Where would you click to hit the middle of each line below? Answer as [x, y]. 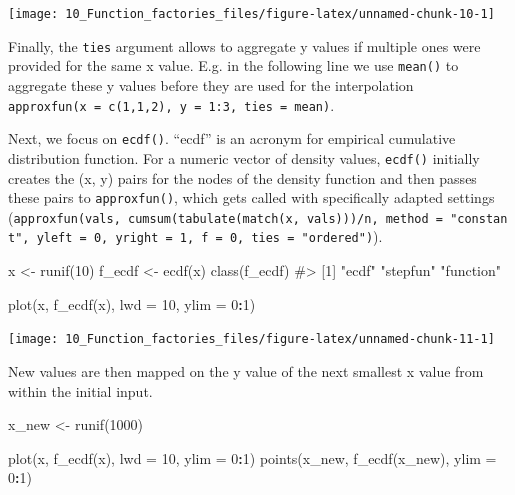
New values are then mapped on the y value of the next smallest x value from [246, 370]
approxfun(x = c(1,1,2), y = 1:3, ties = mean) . [171, 104]
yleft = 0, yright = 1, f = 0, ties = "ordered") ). [209, 236]
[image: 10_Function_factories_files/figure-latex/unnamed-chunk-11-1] [251, 339]
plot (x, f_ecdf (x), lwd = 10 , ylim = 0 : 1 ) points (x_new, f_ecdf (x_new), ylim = [252, 457]
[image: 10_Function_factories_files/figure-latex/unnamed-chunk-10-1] [251, 14]
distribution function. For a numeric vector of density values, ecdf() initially [244, 157]
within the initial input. [80, 390]
